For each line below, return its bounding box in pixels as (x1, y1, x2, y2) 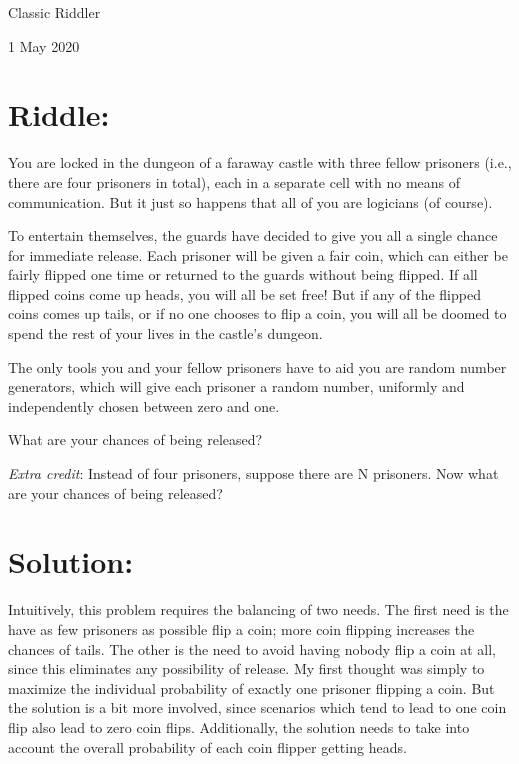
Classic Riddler (8, 2, 101, 22)
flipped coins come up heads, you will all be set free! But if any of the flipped (8, 283, 481, 304)
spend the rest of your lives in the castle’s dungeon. (8, 323, 323, 344)
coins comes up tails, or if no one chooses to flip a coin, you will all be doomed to (8, 303, 507, 324)
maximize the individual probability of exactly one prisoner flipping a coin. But (8, 677, 495, 698)
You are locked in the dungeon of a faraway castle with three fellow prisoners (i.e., (8, 152, 512, 173)
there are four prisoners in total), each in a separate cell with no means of (8, 171, 461, 192)
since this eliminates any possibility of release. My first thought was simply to (8, 658, 485, 679)
